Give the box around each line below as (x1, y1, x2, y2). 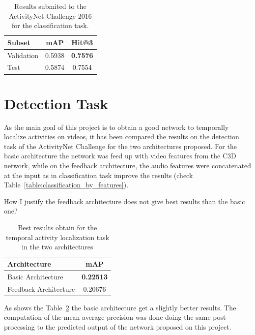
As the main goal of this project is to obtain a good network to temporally (4, 122, 229, 132)
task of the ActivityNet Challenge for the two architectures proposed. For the (4, 141, 237, 151)
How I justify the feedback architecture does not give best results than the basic (4, 196, 245, 206)
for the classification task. (12, 20, 89, 30)
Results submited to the (14, 1, 86, 11)
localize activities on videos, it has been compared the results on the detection (4, 131, 239, 142)
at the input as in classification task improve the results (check (4, 170, 193, 180)
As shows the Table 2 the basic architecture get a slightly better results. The (4, 302, 236, 312)
